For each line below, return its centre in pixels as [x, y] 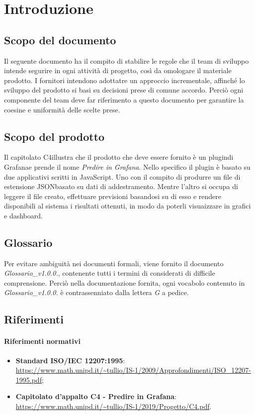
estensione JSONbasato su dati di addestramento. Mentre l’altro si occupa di [121, 186]
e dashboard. [23, 215]
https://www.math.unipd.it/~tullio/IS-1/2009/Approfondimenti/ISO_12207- [133, 370]
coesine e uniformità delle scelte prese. [62, 109]
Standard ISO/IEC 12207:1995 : [70, 360]
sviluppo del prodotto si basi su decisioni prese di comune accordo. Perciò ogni [124, 90]
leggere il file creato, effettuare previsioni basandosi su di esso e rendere [113, 196]
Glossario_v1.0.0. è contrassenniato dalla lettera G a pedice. [96, 292]
